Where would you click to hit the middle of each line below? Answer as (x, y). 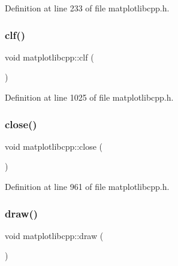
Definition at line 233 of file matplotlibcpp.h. (87, 8)
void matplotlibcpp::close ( (54, 146)
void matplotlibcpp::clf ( (49, 57)
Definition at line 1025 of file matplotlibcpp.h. (89, 97)
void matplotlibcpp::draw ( (54, 235)
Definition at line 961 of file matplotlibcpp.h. (87, 186)
